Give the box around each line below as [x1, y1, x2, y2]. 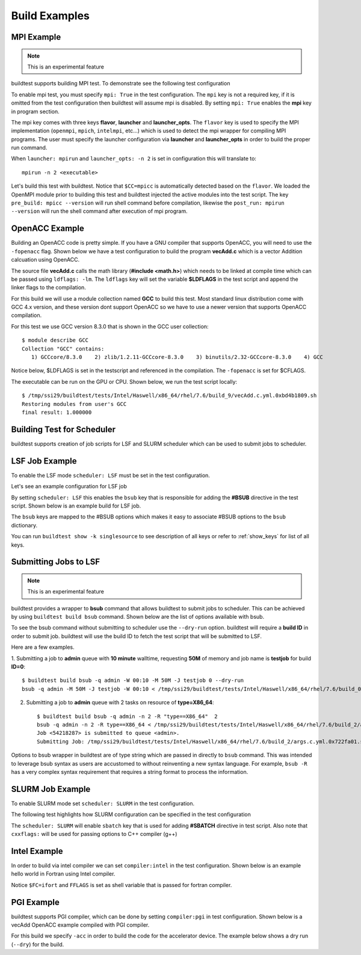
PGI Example [11, 897, 60, 907]
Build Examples [11, 9, 90, 22]
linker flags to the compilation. [11, 284, 87, 291]
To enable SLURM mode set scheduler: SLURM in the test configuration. [11, 800, 195, 807]
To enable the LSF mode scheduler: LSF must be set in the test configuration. [11, 471, 211, 479]
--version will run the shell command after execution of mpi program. [11, 207, 188, 215]
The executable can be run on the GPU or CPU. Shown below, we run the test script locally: [11, 378, 238, 385]
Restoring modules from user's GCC [22, 401, 127, 407]
